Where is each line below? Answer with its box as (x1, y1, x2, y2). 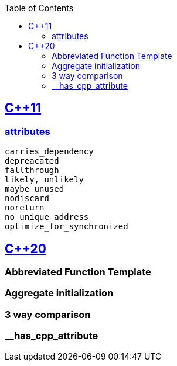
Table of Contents (5, 3, 74, 13)
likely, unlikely (5, 175, 84, 185)
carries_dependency (5, 147, 94, 157)
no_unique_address (5, 212, 89, 222)
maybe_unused (5, 184, 64, 194)
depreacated (5, 156, 59, 166)
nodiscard (5, 194, 49, 203)
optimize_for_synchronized (5, 222, 128, 232)
